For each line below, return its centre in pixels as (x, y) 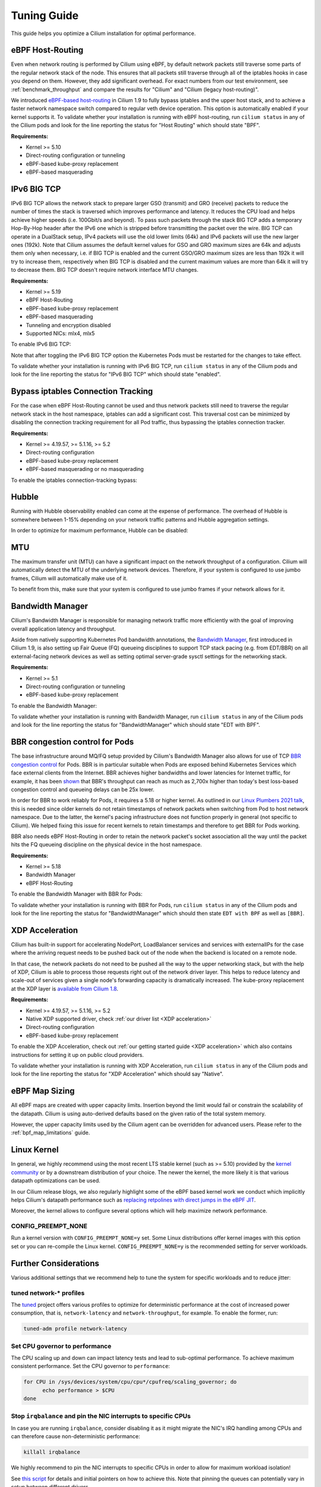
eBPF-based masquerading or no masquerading (85, 469)
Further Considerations (55, 1263)
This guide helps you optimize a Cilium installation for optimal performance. (103, 33)
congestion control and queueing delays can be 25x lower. (83, 789)
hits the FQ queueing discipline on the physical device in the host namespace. (106, 845)
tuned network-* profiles (48, 1293)
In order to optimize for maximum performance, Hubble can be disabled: (100, 531)
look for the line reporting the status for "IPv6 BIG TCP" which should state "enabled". (116, 374)
